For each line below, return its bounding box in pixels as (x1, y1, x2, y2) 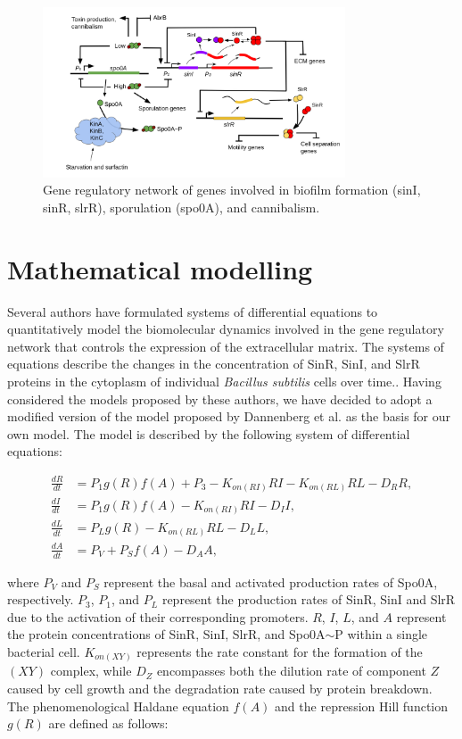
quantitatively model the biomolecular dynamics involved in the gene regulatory (7, 320, 444, 338)
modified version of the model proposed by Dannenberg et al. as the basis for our (7, 407, 451, 426)
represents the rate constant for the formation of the (136, 642, 423, 660)
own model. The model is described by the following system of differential (7, 424, 410, 443)
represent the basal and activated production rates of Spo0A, (103, 572, 438, 591)
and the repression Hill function (275, 696, 449, 715)
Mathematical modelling (7, 250, 313, 286)
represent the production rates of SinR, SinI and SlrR (161, 590, 456, 609)
